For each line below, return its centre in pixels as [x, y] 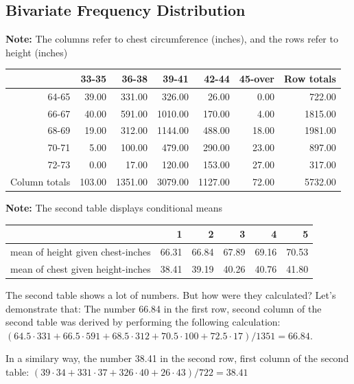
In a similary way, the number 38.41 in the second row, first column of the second [177, 358]
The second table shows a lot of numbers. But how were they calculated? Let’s [171, 294]
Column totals [40, 181]
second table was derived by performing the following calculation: [143, 322]
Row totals [310, 78]
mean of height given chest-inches [81, 251]
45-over [257, 78]
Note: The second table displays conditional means [114, 208]
